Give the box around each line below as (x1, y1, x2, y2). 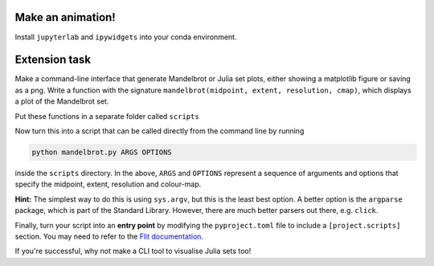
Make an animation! (14, 10, 116, 24)
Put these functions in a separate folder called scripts (14, 111, 200, 121)
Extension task (14, 53, 92, 67)
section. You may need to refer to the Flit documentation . (14, 231, 204, 241)
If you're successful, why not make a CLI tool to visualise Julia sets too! (14, 246, 252, 256)
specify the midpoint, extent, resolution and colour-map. (14, 179, 202, 189)
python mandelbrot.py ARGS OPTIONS (31, 147, 172, 157)
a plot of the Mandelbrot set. (14, 96, 109, 106)
